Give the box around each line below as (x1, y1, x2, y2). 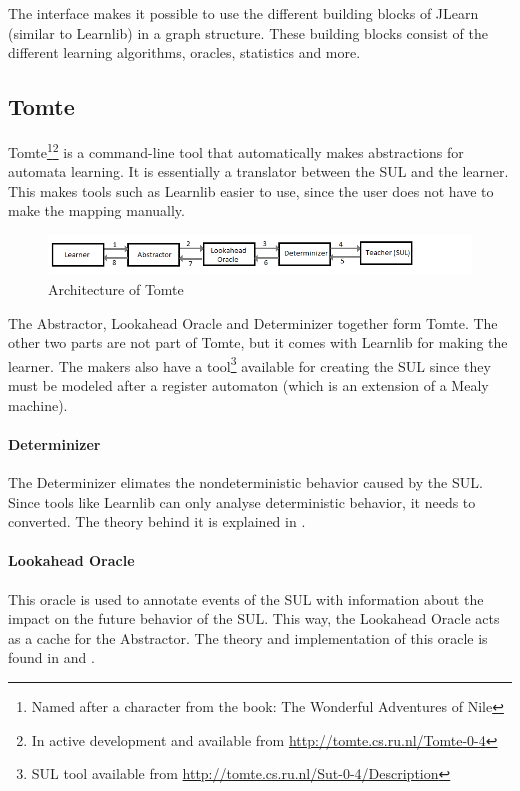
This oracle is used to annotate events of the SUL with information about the (8, 588, 484, 609)
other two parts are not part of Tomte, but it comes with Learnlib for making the (8, 332, 508, 353)
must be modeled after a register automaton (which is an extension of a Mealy (8, 375, 489, 396)
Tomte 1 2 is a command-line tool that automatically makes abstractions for (8, 138, 464, 162)
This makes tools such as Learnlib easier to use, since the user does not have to (8, 180, 494, 201)
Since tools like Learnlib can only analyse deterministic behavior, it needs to (8, 491, 476, 512)
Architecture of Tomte (48, 279, 184, 300)
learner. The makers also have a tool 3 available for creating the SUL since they (8, 352, 491, 376)
